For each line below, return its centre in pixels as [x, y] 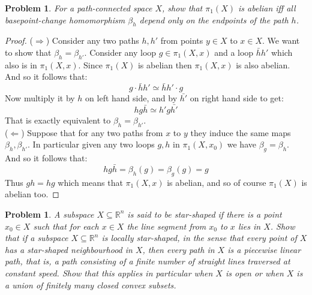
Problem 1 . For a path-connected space [79, 8]
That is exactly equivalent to [58, 120]
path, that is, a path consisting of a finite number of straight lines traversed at [148, 261]
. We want [281, 40]
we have [241, 144]
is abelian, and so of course [217, 182]
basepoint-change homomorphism [65, 19]
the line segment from [166, 226]
